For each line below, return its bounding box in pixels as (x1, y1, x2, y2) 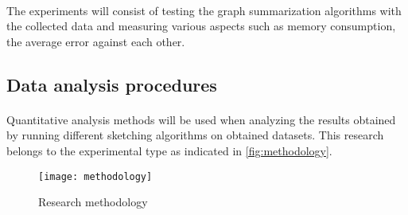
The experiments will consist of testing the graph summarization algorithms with (6, 2, 402, 18)
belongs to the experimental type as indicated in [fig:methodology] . (6, 142, 332, 158)
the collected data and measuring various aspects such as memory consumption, (6, 18, 396, 34)
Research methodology (38, 193, 148, 210)
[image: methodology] (38, 170, 153, 182)
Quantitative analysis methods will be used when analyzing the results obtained (6, 111, 396, 127)
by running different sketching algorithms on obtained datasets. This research (6, 127, 384, 143)
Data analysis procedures (6, 72, 217, 96)
